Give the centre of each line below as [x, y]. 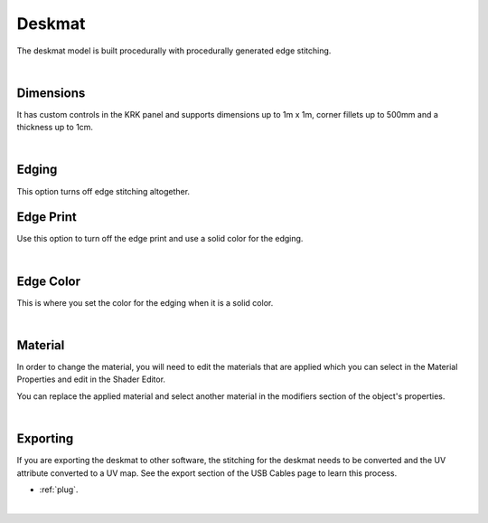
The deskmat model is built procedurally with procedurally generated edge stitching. [174, 51]
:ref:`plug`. [59, 490]
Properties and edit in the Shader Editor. [91, 379]
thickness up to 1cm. [55, 128]
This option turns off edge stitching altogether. [103, 191]
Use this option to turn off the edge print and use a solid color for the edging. [160, 239]
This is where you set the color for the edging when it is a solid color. [145, 302]
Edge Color [49, 281]
